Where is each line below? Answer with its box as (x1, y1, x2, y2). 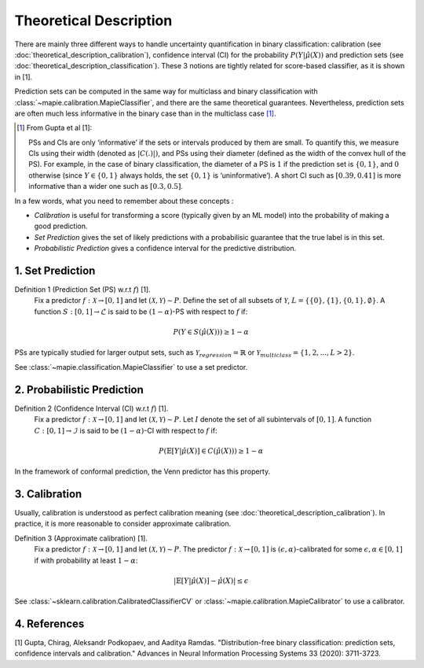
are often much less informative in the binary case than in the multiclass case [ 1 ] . (14, 109, 276, 118)
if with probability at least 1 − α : (34, 555, 138, 565)
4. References (14, 617, 85, 630)
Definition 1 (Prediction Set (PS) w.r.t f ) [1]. (14, 285, 151, 294)
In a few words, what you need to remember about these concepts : (14, 196, 234, 205)
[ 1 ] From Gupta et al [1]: (16, 123, 93, 133)
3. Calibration (14, 487, 82, 500)
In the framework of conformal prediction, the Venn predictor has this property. (14, 467, 271, 476)
